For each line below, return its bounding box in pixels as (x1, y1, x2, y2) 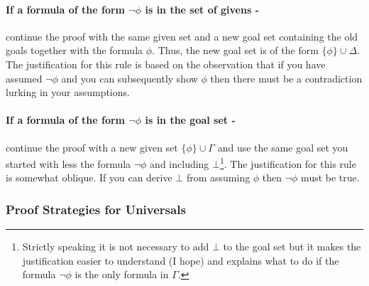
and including (150, 156, 209, 171)
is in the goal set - (145, 112, 236, 127)
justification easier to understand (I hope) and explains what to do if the (22, 253, 339, 268)
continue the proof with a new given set (6, 139, 178, 154)
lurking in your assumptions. (6, 85, 130, 100)
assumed (6, 70, 43, 85)
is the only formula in (75, 267, 169, 282)
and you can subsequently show (61, 70, 198, 85)
